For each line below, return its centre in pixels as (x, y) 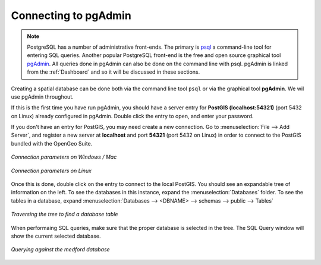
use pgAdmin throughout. (42, 97)
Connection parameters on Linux (51, 171)
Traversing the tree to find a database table (64, 214)
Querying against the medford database (60, 250)
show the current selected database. (56, 236)
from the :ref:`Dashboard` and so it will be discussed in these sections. (114, 72)
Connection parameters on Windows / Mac (64, 157)
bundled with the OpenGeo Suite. (52, 143)
